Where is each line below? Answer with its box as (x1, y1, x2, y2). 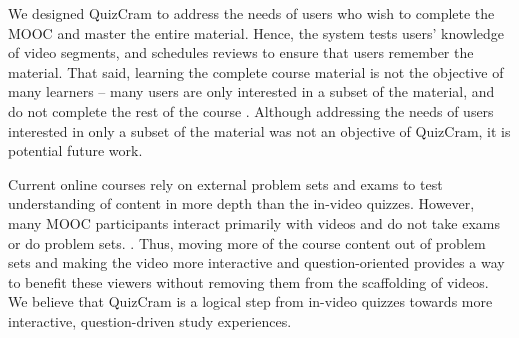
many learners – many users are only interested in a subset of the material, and (8, 81, 495, 102)
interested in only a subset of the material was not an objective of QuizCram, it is (8, 120, 511, 141)
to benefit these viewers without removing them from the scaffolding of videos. (8, 271, 489, 292)
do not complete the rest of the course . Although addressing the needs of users (8, 100, 494, 121)
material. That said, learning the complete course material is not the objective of (8, 61, 504, 82)
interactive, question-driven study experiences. (8, 310, 292, 331)
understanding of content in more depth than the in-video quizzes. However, (8, 193, 475, 214)
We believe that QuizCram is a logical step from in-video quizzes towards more (8, 291, 493, 312)
